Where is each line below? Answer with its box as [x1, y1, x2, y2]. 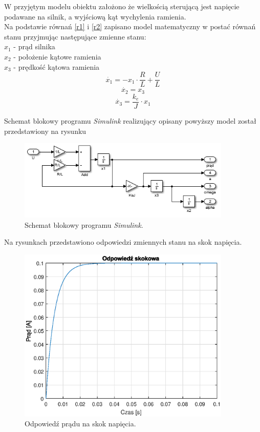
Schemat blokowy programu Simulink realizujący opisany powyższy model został [4, 115, 256, 126]
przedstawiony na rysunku [4, 125, 86, 136]
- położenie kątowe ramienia [13, 51, 101, 62]
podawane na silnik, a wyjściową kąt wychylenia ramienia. [4, 11, 186, 22]
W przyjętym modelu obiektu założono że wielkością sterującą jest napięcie [4, 1, 240, 11]
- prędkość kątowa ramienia [13, 61, 100, 72]
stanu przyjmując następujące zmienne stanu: [4, 31, 146, 42]
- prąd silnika [13, 41, 55, 52]
